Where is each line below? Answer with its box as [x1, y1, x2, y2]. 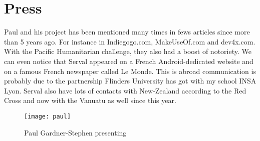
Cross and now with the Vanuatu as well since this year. [4, 95, 176, 105]
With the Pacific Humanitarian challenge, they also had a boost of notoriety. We [4, 46, 251, 56]
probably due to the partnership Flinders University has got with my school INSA [4, 75, 256, 86]
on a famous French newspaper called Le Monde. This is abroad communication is [4, 65, 256, 76]
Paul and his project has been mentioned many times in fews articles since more [4, 26, 250, 37]
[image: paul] [24, 112, 71, 120]
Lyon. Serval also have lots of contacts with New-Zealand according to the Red [4, 85, 246, 95]
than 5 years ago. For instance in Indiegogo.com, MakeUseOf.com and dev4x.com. [4, 36, 255, 46]
